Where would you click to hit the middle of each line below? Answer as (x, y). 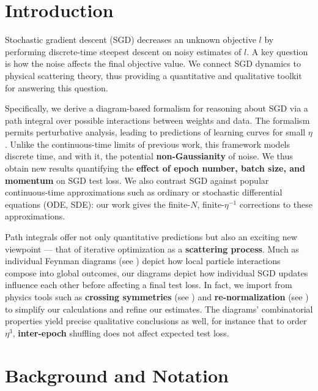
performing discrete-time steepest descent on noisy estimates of (123, 51)
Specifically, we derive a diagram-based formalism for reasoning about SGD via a (157, 108)
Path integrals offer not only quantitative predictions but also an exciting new (151, 237)
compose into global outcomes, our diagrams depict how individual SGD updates (157, 272)
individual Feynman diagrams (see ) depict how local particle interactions (143, 261)
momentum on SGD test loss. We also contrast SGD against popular (137, 180)
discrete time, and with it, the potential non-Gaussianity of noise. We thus (149, 156)
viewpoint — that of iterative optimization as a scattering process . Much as (152, 249)
